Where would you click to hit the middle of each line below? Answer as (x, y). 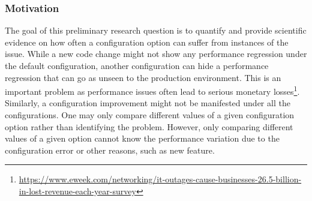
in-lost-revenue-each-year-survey (77, 191)
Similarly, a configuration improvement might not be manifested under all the (148, 103)
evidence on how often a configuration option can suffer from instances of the (147, 42)
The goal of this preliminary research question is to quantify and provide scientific (156, 30)
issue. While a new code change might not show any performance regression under (156, 54)
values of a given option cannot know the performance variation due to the (142, 138)
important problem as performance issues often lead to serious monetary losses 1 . (152, 90)
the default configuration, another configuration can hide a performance (137, 65)
